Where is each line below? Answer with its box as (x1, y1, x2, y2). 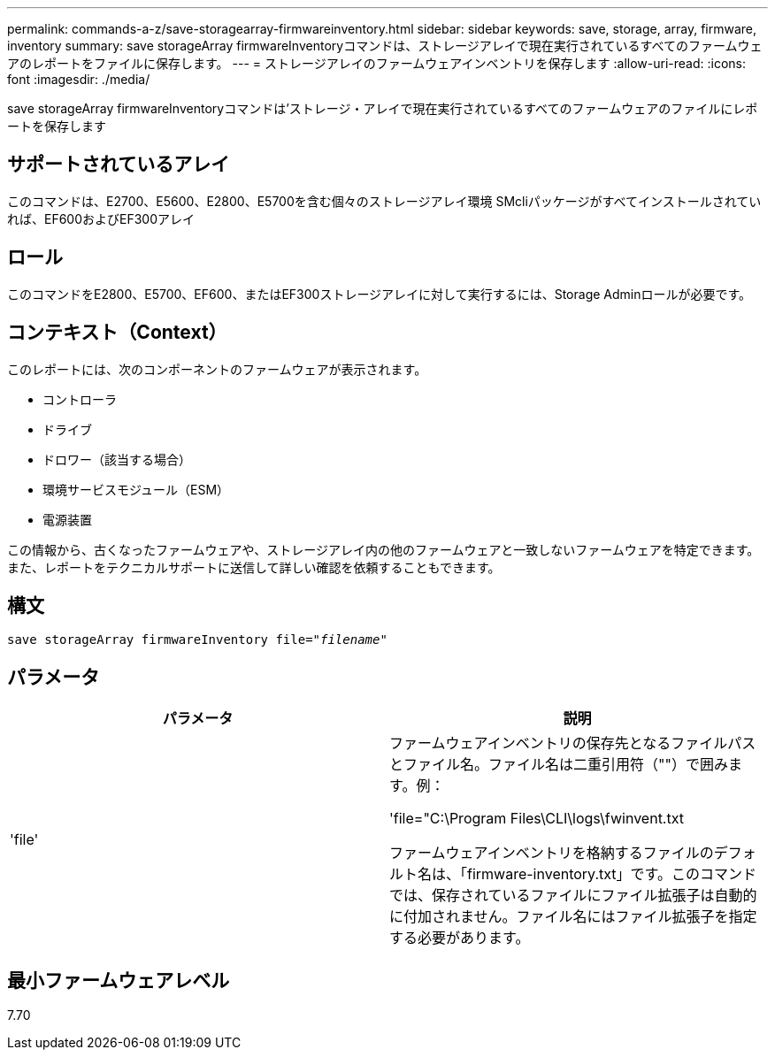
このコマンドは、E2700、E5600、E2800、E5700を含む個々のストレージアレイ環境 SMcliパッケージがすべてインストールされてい (7, 193, 762, 209)
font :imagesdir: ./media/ (7, 72, 150, 87)
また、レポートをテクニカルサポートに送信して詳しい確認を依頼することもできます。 (7, 559, 501, 575)
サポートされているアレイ (7, 153, 230, 176)
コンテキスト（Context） (7, 321, 227, 344)
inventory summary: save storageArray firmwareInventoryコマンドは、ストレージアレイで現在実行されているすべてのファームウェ (7, 38, 763, 53)
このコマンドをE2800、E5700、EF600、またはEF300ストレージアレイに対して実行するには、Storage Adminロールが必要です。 (7, 286, 752, 302)
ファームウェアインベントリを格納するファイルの (389, 844, 714, 862)
